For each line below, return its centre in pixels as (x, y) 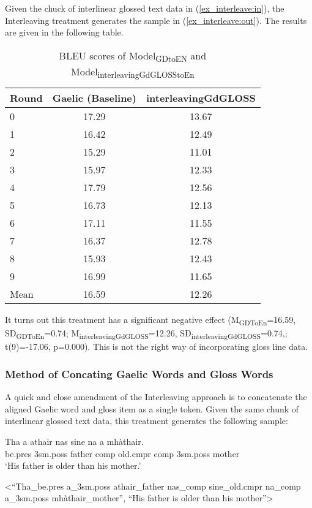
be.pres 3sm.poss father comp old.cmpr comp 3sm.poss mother (122, 453)
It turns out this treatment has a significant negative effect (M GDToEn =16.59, (150, 320)
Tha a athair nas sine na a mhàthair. (74, 441)
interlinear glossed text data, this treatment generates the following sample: (147, 421)
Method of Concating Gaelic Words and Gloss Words (139, 373)
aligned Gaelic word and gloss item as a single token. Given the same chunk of (152, 408)
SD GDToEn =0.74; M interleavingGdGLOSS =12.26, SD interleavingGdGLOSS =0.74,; (146, 334)
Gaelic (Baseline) (94, 98)
